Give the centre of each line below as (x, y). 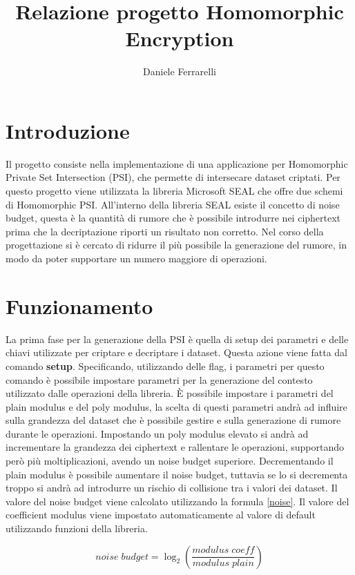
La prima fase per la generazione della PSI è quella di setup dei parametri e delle (177, 339)
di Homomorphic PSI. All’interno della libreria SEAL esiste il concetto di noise (173, 204)
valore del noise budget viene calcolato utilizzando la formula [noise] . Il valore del (177, 501)
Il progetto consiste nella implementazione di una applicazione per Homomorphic (177, 163)
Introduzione (68, 130)
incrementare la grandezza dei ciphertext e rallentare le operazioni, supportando (175, 447)
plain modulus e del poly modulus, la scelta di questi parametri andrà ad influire (176, 406)
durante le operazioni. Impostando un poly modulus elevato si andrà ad (157, 433)
